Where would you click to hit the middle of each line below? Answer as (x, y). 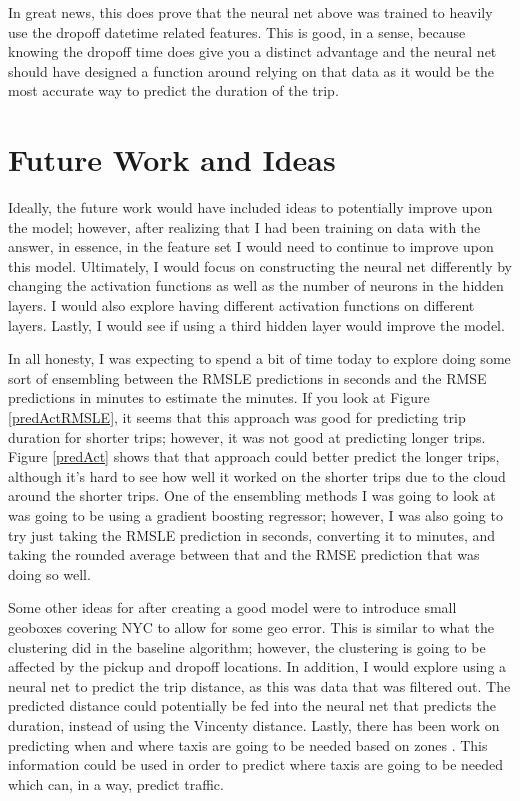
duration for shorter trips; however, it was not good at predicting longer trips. (247, 436)
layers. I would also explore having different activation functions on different (241, 305)
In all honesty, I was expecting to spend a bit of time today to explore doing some (259, 358)
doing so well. (49, 573)
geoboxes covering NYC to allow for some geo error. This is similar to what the (251, 626)
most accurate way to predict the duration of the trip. (173, 90)
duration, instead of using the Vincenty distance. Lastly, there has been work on (254, 724)
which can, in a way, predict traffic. (116, 783)
